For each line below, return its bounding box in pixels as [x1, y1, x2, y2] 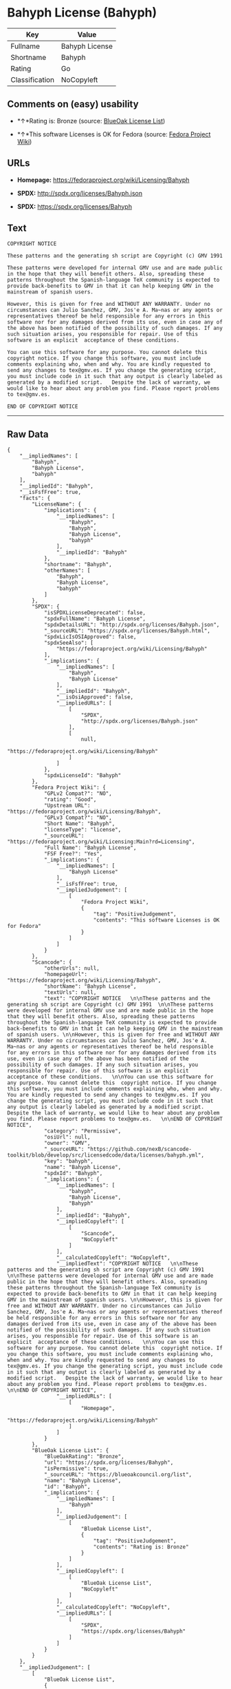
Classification [10, 74, 55, 84]
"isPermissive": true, [43, 1465, 109, 1472]
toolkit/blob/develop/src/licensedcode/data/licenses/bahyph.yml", [7, 1152, 205, 1159]
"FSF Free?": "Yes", [43, 851, 103, 858]
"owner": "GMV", [43, 1140, 91, 1147]
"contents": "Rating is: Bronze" [93, 1544, 189, 1551]
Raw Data [7, 428, 49, 440]
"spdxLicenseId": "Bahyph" [43, 772, 122, 779]
